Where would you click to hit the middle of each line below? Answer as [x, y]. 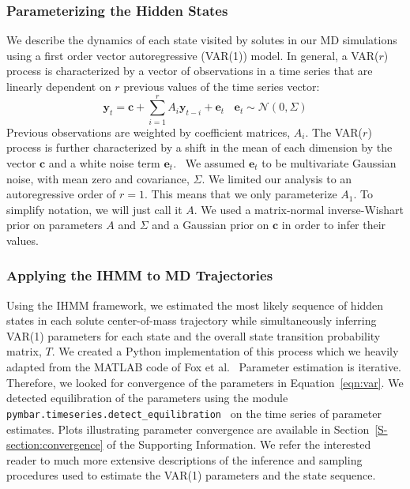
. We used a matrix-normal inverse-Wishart [299, 209]
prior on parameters [55, 225]
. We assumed [209, 162]
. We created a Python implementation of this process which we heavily [225, 351]
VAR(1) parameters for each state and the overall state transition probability [194, 335]
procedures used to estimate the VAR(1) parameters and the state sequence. [191, 475]
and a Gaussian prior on [211, 225]
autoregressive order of [61, 194]
